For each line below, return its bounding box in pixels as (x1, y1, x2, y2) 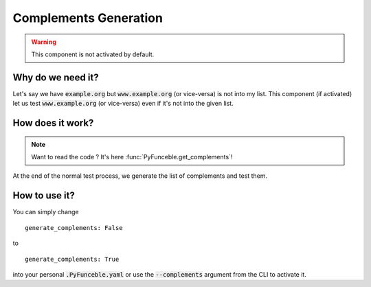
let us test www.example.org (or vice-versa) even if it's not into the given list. (12, 100, 234, 108)
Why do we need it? (12, 71, 99, 83)
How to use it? (12, 190, 75, 202)
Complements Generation (12, 10, 163, 25)
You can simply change (12, 208, 79, 216)
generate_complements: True (25, 255, 120, 263)
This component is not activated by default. (31, 50, 155, 58)
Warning (31, 38, 56, 46)
